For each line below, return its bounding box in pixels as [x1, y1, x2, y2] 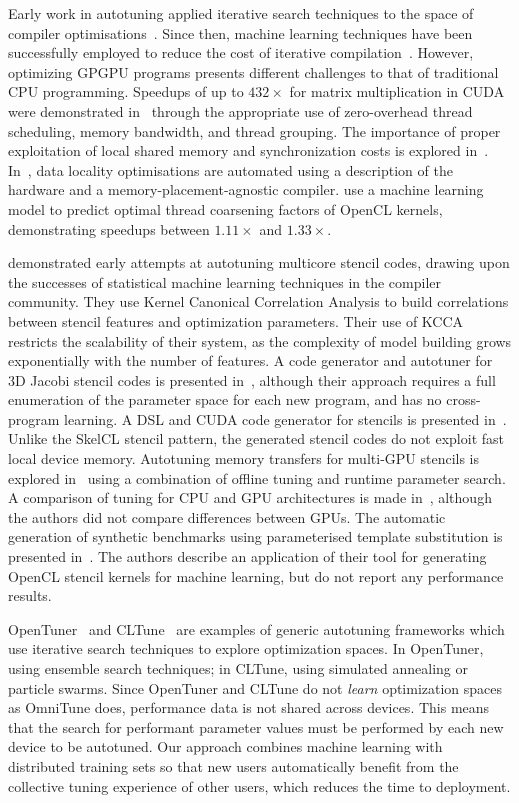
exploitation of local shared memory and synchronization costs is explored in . [8, 140, 489, 161]
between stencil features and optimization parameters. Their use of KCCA [8, 310, 464, 331]
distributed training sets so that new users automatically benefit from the [8, 755, 459, 776]
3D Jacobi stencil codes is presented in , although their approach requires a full [8, 369, 496, 390]
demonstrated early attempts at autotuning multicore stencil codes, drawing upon [8, 252, 510, 273]
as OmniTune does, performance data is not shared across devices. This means [8, 697, 490, 718]
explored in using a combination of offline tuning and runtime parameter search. [8, 467, 506, 488]
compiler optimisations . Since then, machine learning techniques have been [8, 22, 473, 43]
